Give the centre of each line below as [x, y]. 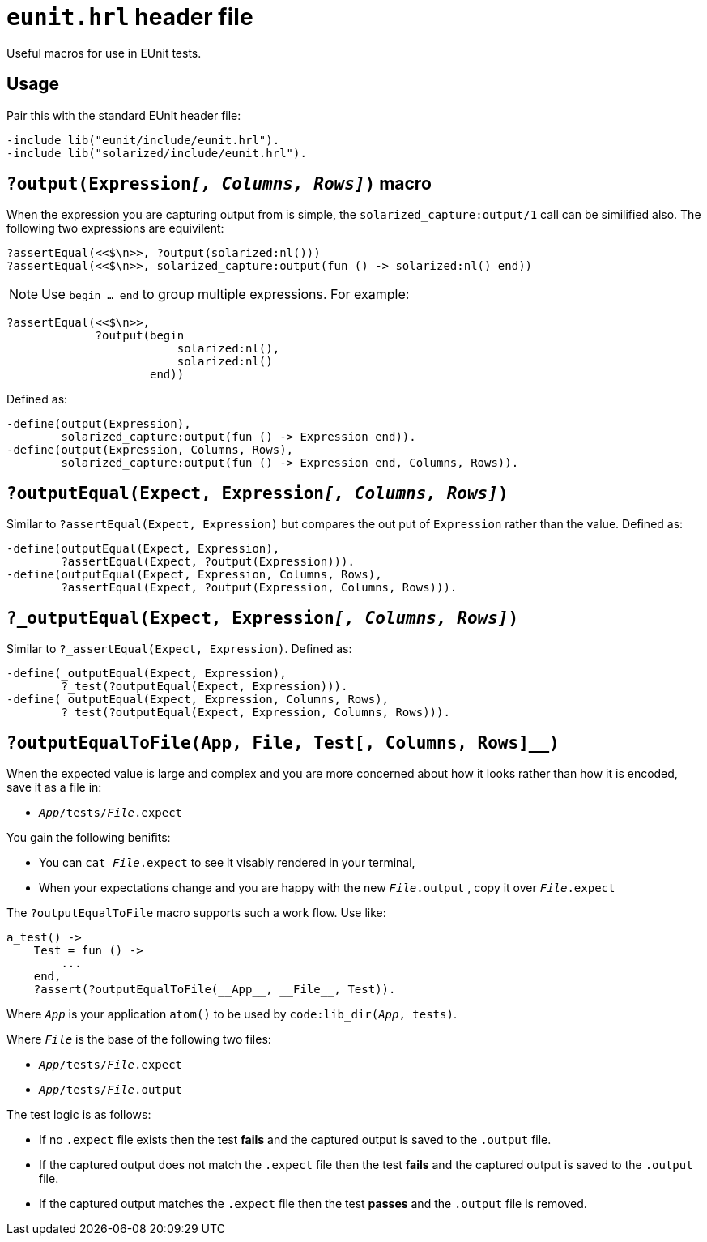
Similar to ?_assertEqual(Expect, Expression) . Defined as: [179, 649]
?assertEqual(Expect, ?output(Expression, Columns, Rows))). [259, 588]
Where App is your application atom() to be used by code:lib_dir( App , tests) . [232, 1014]
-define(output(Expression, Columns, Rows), [150, 450]
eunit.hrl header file [130, 17]
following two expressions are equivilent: [115, 228]
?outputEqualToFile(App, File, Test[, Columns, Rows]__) [283, 743]
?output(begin [140, 336]
